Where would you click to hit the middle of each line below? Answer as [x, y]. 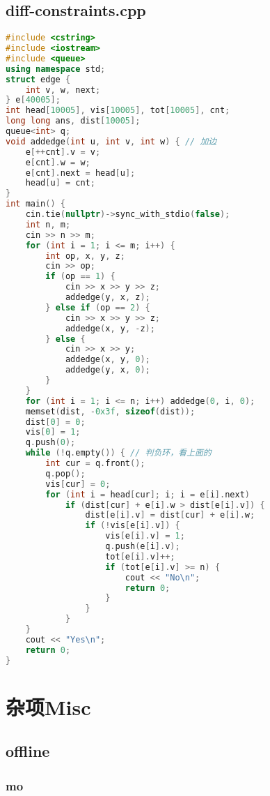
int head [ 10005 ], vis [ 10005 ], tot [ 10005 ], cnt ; [118, 111]
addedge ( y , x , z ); [108, 298]
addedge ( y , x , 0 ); [108, 370]
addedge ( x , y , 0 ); [108, 360]
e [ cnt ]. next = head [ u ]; [80, 173]
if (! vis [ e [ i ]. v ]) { [133, 526]
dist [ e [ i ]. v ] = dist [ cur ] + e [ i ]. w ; [170, 515]
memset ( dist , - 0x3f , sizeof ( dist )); [110, 411]
